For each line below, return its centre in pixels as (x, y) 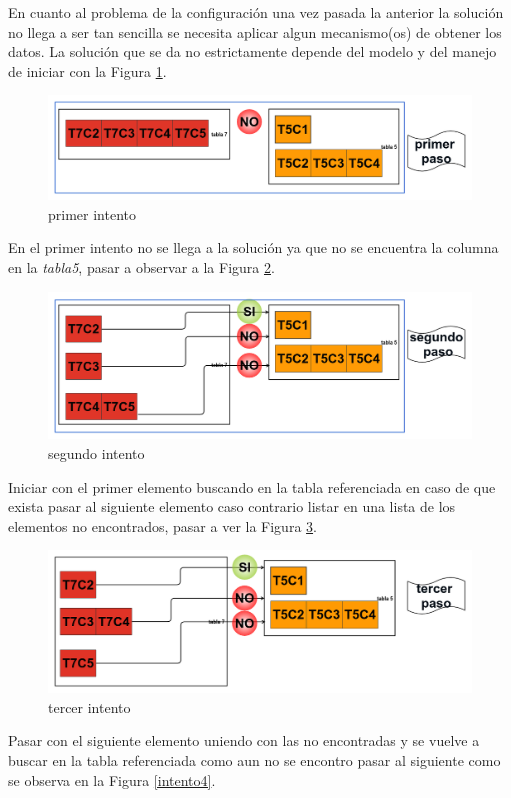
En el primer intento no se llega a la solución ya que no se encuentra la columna (253, 247)
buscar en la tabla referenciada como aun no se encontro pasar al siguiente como (254, 759)
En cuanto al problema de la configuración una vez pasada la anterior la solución (256, 12)
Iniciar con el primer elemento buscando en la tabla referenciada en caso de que (252, 486)
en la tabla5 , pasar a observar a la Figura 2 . (141, 266)
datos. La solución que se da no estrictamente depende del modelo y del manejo (252, 51)
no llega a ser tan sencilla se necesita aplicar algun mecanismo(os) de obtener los (255, 31)
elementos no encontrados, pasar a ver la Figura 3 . (162, 525)
